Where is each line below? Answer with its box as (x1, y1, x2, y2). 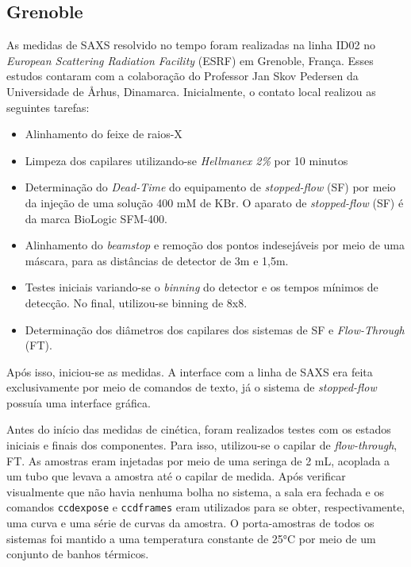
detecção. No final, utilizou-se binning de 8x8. (25, 294, 248, 310)
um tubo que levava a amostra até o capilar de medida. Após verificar (6, 468, 346, 484)
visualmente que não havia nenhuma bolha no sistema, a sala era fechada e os (6, 483, 384, 499)
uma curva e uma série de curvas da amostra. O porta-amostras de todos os (6, 515, 375, 531)
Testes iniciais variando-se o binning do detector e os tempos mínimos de (25, 279, 378, 295)
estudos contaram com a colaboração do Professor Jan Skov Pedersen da (6, 67, 359, 84)
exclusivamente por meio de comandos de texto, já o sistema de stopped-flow (6, 379, 377, 395)
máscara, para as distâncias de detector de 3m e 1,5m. (25, 252, 289, 268)
